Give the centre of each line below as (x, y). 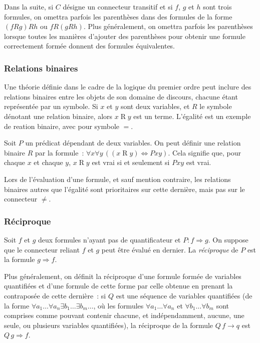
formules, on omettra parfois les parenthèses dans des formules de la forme (118, 16)
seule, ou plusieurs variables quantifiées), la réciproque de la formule (109, 325)
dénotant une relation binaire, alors (58, 116)
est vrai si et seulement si (131, 162)
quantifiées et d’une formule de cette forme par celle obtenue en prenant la (118, 286)
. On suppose (228, 239)
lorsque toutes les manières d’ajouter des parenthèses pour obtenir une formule (125, 36)
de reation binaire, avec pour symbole (62, 126)
